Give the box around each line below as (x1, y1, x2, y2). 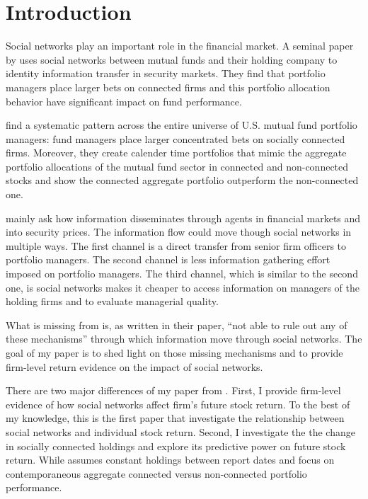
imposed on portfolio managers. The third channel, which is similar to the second (6, 266, 358, 281)
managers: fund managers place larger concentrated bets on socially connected (6, 131, 345, 146)
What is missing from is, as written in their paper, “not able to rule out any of (6, 317, 347, 332)
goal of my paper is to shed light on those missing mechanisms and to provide (6, 345, 343, 360)
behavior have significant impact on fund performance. (6, 93, 242, 108)
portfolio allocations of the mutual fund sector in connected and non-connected (6, 159, 349, 173)
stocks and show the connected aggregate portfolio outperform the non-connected (6, 173, 359, 188)
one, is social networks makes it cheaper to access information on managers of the (6, 280, 360, 294)
